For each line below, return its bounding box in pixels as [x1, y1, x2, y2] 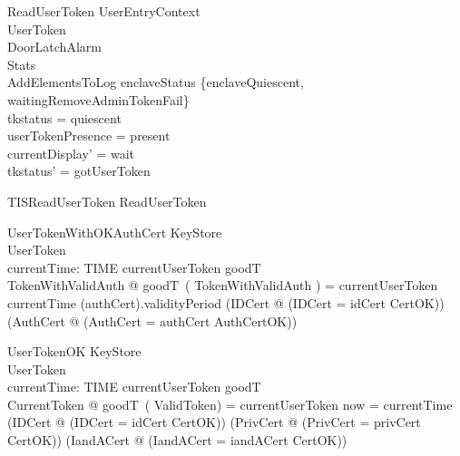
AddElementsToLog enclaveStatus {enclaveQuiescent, [7, 73, 304, 92]
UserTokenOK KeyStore [7, 342, 142, 361]
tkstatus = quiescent [7, 108, 122, 127]
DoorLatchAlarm [7, 37, 102, 56]
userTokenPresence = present [7, 126, 171, 145]
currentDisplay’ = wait [7, 143, 134, 162]
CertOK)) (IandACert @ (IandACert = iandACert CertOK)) [7, 431, 347, 450]
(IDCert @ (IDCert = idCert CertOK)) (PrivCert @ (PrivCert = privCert [7, 412, 421, 432]
